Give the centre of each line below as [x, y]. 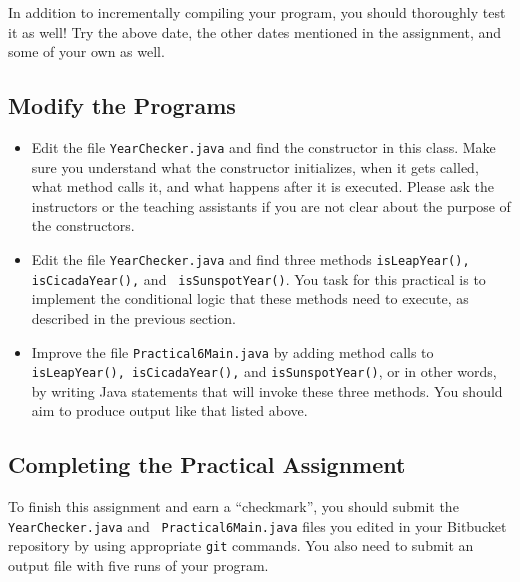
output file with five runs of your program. [138, 565]
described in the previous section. [133, 317]
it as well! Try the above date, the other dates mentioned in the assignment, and [255, 31]
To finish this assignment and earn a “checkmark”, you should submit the [233, 506]
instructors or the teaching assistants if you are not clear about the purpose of [271, 205]
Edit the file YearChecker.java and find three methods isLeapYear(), [250, 259]
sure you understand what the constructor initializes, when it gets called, [255, 166]
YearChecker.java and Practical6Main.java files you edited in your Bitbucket [257, 525]
